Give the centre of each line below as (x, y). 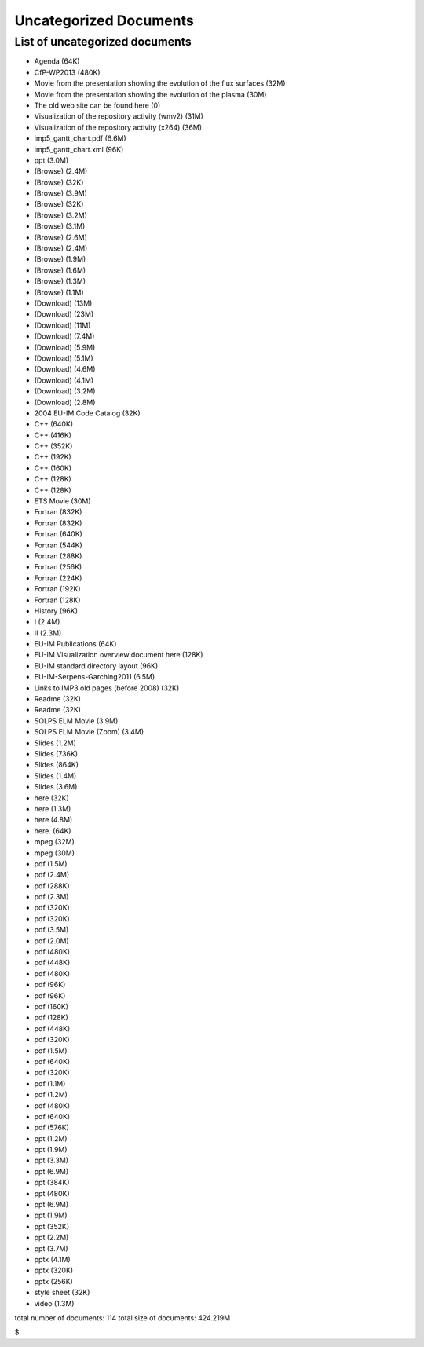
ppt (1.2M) (51, 1138)
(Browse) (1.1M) (59, 292)
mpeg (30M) (54, 853)
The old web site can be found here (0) (97, 105)
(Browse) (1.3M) (60, 281)
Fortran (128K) (58, 600)
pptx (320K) (54, 1270)
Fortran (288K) (58, 556)
